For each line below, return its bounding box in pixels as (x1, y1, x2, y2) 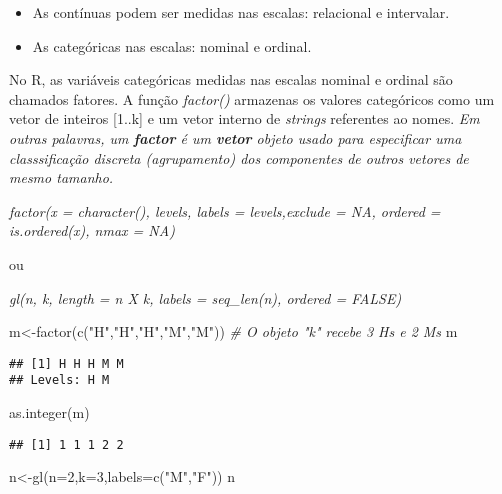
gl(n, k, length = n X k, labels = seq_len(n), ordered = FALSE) (9, 287, 402, 308)
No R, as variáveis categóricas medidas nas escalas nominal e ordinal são (9, 69, 453, 90)
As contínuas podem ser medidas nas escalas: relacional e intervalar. (32, 2, 450, 22)
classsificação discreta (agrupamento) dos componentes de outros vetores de (9, 147, 469, 168)
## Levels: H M (9, 373, 110, 388)
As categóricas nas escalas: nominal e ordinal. (32, 35, 312, 56)
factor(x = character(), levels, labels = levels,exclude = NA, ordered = (9, 200, 441, 221)
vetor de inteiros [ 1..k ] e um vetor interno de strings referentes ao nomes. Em (9, 108, 480, 129)
